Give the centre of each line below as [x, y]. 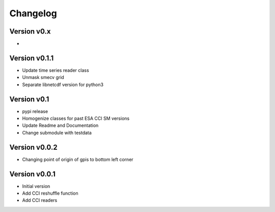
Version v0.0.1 [33, 174]
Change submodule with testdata [57, 132]
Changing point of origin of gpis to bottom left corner [78, 159]
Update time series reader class [56, 70]
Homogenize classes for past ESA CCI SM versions [76, 118]
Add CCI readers [40, 200]
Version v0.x [30, 31]
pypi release [35, 111]
